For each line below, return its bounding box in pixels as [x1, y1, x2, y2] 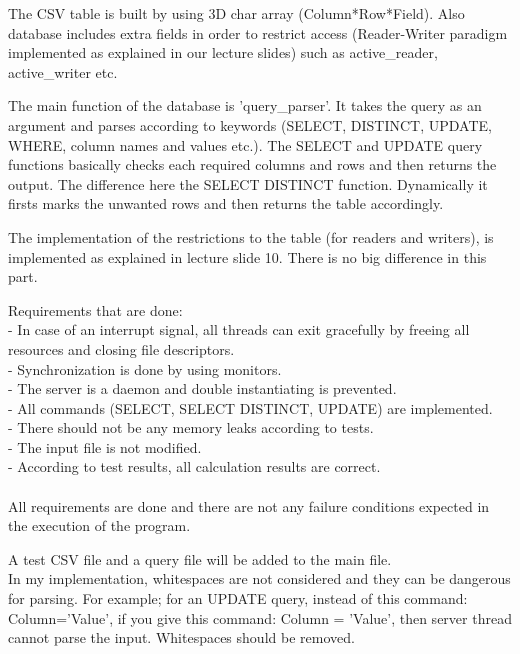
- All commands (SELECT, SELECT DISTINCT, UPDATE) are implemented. [8, 397, 493, 418]
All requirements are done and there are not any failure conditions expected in [8, 495, 490, 516]
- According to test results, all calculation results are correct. [8, 456, 381, 477]
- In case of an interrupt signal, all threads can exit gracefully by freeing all [8, 319, 470, 340]
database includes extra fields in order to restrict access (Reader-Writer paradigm [8, 22, 508, 43]
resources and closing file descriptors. [8, 338, 235, 359]
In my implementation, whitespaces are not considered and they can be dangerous [8, 568, 511, 589]
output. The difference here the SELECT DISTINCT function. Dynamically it [8, 173, 488, 194]
